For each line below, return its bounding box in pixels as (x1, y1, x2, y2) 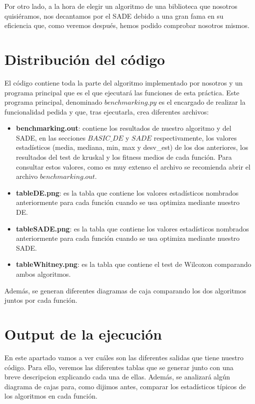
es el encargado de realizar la (158, 97, 246, 107)
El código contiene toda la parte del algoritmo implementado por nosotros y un (4, 77, 243, 87)
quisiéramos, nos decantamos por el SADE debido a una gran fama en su (4, 10, 224, 21)
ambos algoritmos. (16, 269, 71, 279)
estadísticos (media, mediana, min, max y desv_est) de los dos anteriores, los (16, 142, 249, 152)
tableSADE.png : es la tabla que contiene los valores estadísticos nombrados (16, 223, 249, 233)
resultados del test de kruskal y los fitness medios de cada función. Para (16, 152, 232, 162)
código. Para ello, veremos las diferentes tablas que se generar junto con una (4, 362, 234, 372)
